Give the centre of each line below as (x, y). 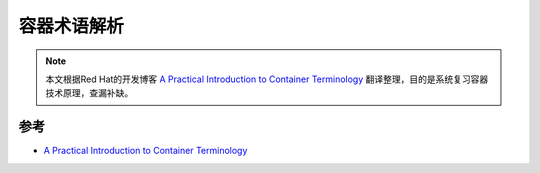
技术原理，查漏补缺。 (89, 93)
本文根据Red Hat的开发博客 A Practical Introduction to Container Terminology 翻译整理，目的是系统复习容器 (267, 79)
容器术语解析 (71, 26)
